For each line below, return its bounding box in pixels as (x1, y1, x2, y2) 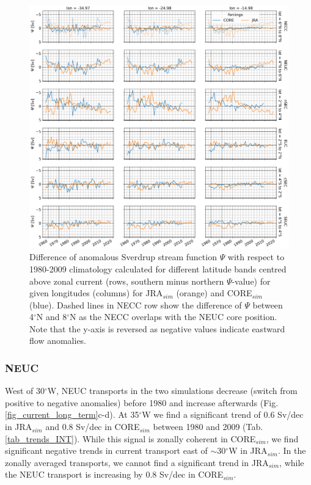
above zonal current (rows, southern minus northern (29, 274, 224, 287)
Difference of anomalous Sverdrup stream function (29, 250, 217, 263)
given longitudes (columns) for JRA (29, 286, 163, 299)
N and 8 (36, 310, 67, 323)
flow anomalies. (29, 334, 87, 347)
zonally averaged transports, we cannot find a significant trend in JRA (5, 456, 269, 469)
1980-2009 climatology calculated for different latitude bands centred (29, 262, 287, 275)
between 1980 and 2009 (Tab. (153, 420, 263, 433)
